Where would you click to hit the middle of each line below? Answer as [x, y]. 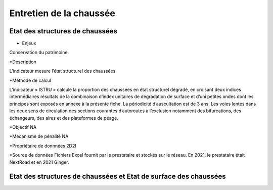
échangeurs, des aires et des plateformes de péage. [64, 118]
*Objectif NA [23, 127]
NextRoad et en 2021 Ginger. [39, 162]
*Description [23, 62]
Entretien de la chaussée [62, 13]
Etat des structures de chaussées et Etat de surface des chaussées [118, 177]
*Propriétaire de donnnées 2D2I [43, 146]
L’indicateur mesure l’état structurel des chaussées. [63, 71]
